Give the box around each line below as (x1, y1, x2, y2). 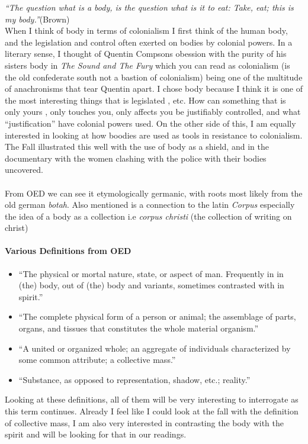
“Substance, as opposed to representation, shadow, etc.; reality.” (18, 373, 251, 385)
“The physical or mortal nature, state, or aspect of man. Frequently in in (18, 267, 284, 279)
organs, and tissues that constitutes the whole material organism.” (18, 322, 259, 334)
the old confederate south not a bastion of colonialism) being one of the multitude (5, 70, 303, 83)
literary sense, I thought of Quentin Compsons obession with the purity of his (5, 47, 287, 60)
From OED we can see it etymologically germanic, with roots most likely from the (5, 186, 303, 199)
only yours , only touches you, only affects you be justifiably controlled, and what (5, 105, 301, 118)
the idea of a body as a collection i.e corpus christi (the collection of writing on (5, 210, 292, 222)
